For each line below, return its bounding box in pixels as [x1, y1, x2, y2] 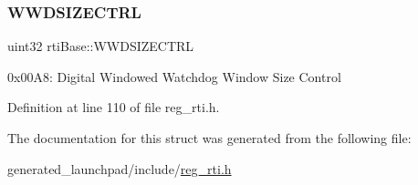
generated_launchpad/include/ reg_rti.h [7, 159, 232, 178]
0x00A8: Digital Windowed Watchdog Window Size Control [7, 67, 341, 86]
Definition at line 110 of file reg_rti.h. [7, 98, 220, 117]
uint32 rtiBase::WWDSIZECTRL [7, 36, 194, 56]
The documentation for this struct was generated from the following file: [7, 128, 412, 147]
